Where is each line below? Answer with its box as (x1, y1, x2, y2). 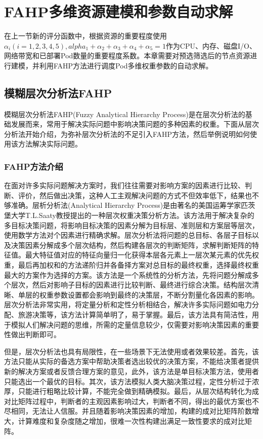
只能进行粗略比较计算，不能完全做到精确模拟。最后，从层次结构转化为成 (18, 386, 259, 396)
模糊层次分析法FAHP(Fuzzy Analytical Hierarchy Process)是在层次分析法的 (4, 108, 245, 119)
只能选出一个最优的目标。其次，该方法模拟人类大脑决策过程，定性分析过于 (4, 376, 252, 386)
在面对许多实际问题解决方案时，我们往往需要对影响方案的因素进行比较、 (4, 180, 245, 191)
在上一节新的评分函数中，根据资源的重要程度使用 (4, 30, 167, 41)
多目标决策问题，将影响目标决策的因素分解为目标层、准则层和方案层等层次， (4, 219, 259, 230)
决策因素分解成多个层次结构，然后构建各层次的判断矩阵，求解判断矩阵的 (11, 239, 252, 250)
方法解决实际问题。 (18, 138, 82, 149)
